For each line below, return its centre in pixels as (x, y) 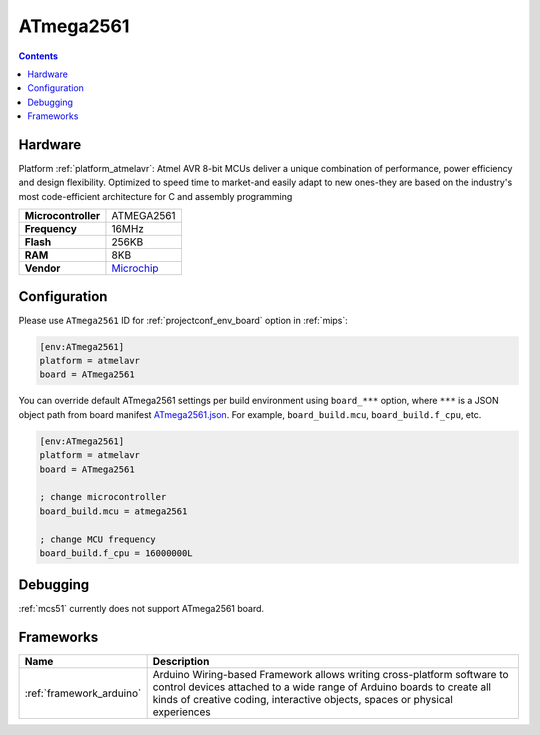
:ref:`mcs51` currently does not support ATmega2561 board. (141, 609)
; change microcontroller (103, 497)
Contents (38, 56)
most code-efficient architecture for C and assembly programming (155, 196)
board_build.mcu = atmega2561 (113, 511)
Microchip (135, 268)
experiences (181, 712)
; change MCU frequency (98, 539)
